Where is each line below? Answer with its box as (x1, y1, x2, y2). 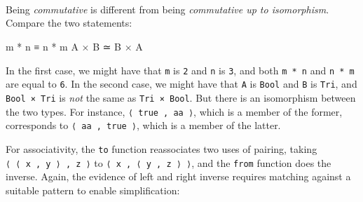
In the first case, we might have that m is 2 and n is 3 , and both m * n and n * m (6, 62, 355, 77)
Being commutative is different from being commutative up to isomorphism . (6, 1, 329, 16)
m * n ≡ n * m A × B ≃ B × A (6, 39, 143, 53)
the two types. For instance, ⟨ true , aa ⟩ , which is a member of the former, (6, 104, 343, 119)
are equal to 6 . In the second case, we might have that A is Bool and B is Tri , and (6, 76, 357, 91)
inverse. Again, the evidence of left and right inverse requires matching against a (6, 169, 351, 184)
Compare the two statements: (6, 15, 132, 30)
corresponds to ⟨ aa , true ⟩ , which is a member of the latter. (6, 118, 281, 133)
